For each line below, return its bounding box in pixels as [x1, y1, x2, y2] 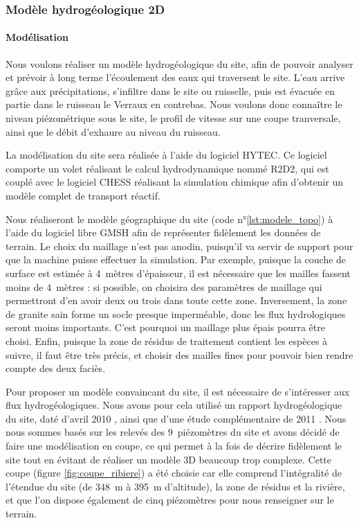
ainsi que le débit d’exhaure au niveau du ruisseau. [6, 124, 221, 139]
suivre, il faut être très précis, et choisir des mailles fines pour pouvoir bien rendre [6, 347, 353, 362]
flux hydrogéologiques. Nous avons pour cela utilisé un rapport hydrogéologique [6, 398, 342, 412]
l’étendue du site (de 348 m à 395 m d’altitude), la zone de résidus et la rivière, [6, 479, 345, 493]
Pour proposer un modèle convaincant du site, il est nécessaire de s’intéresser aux [6, 384, 350, 398]
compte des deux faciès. [6, 361, 106, 375]
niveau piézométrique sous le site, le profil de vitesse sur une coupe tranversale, [6, 111, 341, 125]
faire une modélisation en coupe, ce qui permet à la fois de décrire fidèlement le [6, 438, 342, 453]
